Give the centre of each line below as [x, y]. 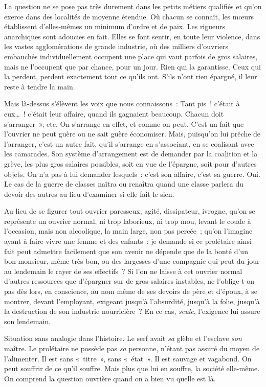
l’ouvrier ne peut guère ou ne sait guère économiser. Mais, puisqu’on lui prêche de [132, 134]
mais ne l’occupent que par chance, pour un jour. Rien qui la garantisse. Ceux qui [132, 66]
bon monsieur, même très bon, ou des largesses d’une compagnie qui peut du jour [132, 261]
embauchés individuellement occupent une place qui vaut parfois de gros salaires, [131, 56]
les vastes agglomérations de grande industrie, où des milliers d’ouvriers [116, 46]
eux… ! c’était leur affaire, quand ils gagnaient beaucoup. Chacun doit [114, 113]
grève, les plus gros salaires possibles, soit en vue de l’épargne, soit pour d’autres [130, 163]
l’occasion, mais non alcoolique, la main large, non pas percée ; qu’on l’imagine [128, 231]
